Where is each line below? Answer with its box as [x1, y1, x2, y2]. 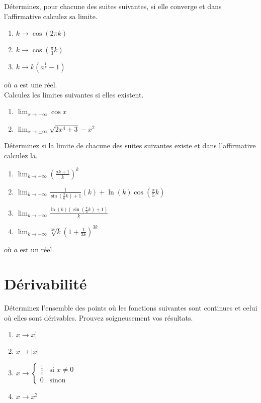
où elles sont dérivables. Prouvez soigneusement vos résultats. [4, 312, 193, 323]
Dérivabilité [4, 273, 87, 294]
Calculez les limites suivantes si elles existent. [4, 89, 144, 99]
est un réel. [20, 244, 54, 254]
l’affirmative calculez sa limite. [4, 11, 98, 21]
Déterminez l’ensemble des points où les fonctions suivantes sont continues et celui [4, 303, 257, 313]
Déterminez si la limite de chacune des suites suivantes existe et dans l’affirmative [4, 140, 256, 151]
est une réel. [20, 79, 57, 90]
